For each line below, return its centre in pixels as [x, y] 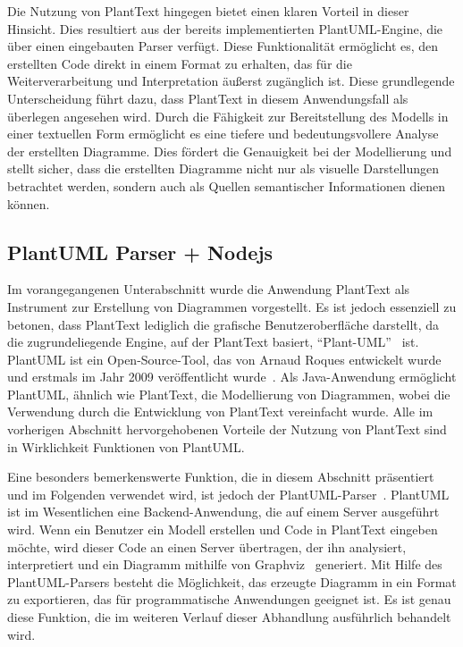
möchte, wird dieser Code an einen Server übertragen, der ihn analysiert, [207, 546]
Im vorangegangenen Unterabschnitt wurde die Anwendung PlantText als [209, 289]
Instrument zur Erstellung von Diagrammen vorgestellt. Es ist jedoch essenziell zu [232, 306]
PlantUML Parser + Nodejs [140, 252]
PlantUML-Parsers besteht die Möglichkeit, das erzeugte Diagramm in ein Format [232, 581]
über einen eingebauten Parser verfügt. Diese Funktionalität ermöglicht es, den [223, 46]
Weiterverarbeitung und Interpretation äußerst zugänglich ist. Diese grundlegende [231, 81]
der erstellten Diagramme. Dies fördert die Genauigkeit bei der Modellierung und [230, 151]
